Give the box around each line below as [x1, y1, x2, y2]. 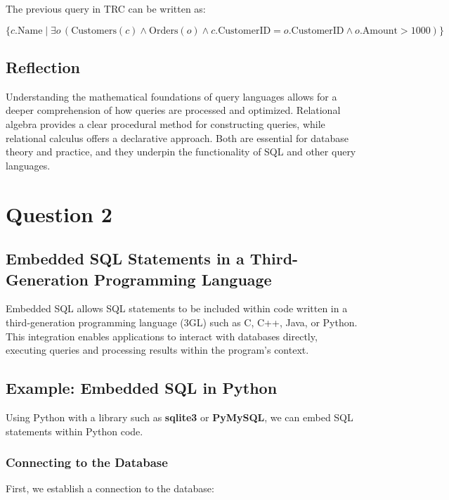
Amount [362, 25, 398, 36]
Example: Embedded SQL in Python [6, 377, 278, 399]
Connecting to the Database [6, 454, 168, 471]
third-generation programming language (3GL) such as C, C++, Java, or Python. [6, 314, 358, 329]
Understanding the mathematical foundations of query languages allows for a [6, 89, 337, 103]
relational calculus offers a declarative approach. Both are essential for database [6, 130, 349, 145]
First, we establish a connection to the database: [6, 481, 214, 496]
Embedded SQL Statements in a [6, 248, 245, 269]
